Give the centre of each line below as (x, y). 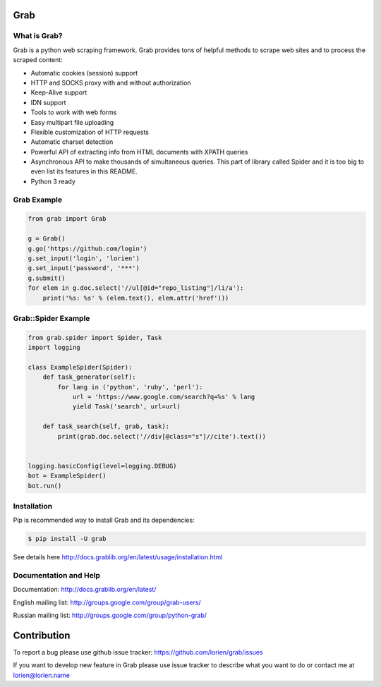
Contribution (42, 635)
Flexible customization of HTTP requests (90, 132)
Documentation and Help (57, 575)
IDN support (48, 102)
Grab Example (38, 200)
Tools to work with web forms (74, 112)
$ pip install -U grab (67, 539)
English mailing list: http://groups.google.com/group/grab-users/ (107, 602)
